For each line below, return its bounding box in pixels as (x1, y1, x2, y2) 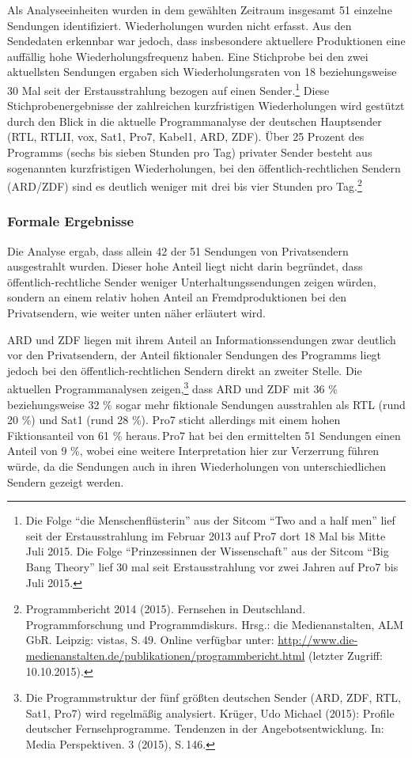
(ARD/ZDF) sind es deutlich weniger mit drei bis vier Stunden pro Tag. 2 (7, 176, 362, 194)
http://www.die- (278, 631, 358, 648)
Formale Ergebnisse (7, 211, 134, 231)
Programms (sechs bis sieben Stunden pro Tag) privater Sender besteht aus (7, 144, 372, 160)
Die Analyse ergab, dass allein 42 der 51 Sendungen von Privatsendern (7, 242, 349, 259)
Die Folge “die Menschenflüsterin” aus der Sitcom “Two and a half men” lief (25, 512, 395, 529)
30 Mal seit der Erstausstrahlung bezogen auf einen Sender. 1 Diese (7, 79, 330, 98)
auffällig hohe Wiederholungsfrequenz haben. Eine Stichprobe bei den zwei (7, 47, 369, 64)
